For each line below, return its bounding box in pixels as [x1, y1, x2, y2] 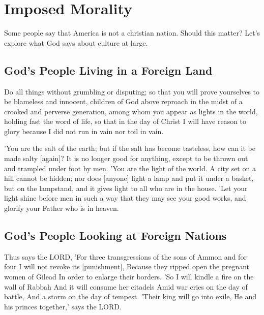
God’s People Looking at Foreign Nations [4, 228, 227, 243]
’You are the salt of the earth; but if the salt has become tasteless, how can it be [4, 143, 255, 153]
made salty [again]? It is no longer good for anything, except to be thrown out [4, 153, 248, 164]
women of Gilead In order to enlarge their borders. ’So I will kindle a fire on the [4, 271, 254, 282]
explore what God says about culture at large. [4, 37, 148, 48]
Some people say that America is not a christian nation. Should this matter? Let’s [4, 27, 260, 38]
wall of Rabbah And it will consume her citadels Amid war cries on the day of [4, 281, 248, 292]
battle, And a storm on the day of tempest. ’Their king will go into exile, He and [4, 291, 257, 302]
